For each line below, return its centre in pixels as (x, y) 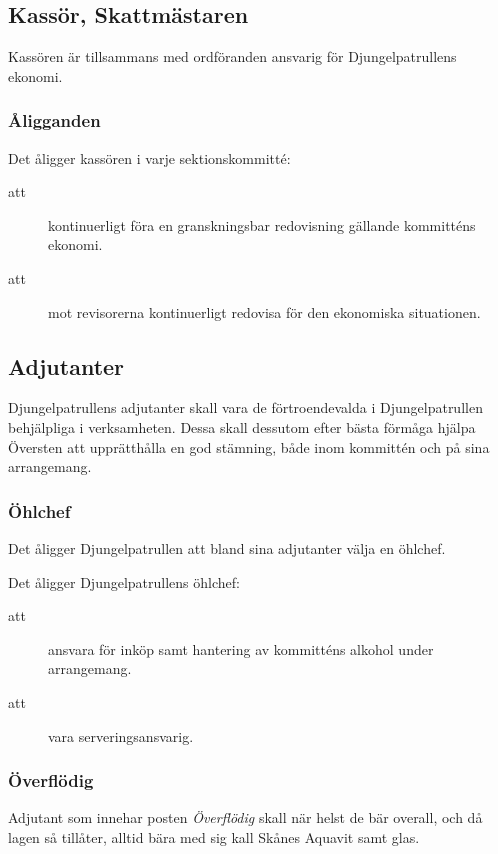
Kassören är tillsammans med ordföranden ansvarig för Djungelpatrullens (232, 56)
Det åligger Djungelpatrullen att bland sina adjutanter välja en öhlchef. (227, 547)
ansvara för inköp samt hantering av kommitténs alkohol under (241, 648)
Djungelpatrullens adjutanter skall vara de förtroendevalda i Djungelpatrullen (245, 407)
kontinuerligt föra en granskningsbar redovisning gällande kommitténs (262, 224)
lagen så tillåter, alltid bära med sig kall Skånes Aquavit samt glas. (214, 836)
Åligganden (54, 120)
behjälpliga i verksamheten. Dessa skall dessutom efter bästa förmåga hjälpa (242, 426)
